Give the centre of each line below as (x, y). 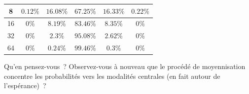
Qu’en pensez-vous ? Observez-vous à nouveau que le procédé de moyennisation (125, 66)
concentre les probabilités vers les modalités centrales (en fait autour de (112, 76)
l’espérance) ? (25, 85)
